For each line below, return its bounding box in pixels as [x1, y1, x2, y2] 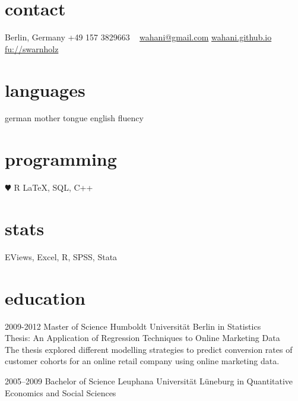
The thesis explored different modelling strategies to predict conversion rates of [5, 343, 293, 355]
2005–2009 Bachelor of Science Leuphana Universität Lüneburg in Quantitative [5, 374, 293, 387]
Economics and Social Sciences [5, 386, 116, 399]
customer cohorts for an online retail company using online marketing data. [5, 355, 280, 367]
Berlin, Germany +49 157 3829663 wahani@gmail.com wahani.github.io [5, 31, 272, 43]
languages [5, 77, 85, 102]
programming [5, 147, 117, 171]
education [5, 285, 85, 310]
